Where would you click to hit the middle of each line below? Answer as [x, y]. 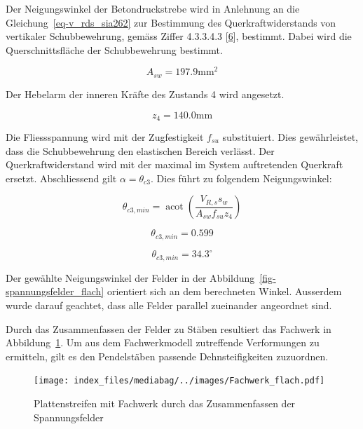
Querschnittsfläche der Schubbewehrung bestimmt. [114, 49]
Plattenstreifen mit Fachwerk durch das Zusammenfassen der [165, 403]
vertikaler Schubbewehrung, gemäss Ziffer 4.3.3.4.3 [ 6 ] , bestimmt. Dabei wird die [179, 36]
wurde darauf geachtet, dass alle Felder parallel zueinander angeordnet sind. [169, 305]
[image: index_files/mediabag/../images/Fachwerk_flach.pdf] [179, 381]
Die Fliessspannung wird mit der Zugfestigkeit [105, 136]
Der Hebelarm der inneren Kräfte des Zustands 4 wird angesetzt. [145, 94]
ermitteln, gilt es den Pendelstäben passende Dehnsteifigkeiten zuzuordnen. [167, 356]
